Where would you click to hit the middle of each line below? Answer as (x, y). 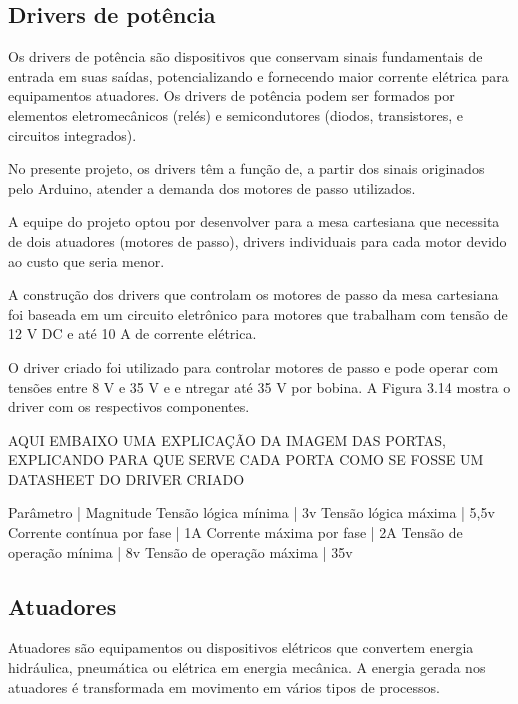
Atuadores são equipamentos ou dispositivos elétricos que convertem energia (241, 647)
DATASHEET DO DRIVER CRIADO (126, 478)
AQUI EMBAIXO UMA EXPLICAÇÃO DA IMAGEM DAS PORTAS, (227, 439)
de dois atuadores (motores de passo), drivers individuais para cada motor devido (257, 240)
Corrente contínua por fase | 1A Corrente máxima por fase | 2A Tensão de (235, 532)
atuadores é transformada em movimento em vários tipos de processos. (224, 686)
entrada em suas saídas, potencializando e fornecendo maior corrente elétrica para (258, 75)
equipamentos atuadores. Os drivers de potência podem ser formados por (231, 95)
